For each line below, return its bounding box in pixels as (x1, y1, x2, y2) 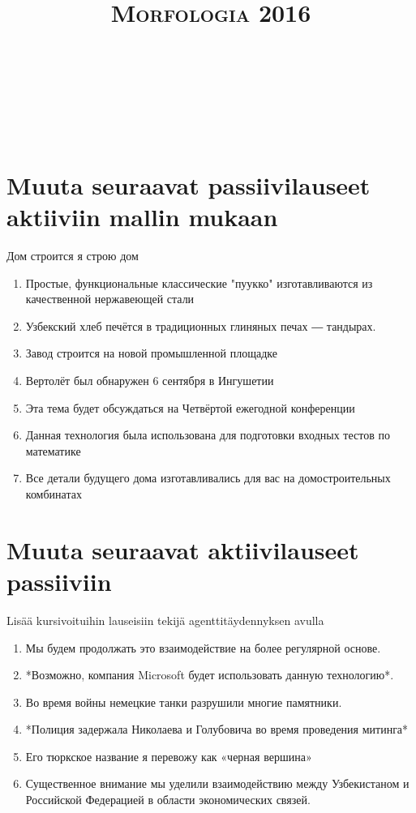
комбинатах (25, 486, 82, 502)
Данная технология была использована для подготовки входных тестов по (25, 426, 390, 443)
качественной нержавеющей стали (25, 290, 195, 307)
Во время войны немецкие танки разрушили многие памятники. (25, 693, 342, 710)
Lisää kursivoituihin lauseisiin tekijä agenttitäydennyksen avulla (6, 611, 324, 628)
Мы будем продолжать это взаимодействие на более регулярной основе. (25, 639, 381, 656)
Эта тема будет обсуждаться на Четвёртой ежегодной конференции (25, 399, 355, 416)
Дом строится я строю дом (6, 247, 139, 264)
